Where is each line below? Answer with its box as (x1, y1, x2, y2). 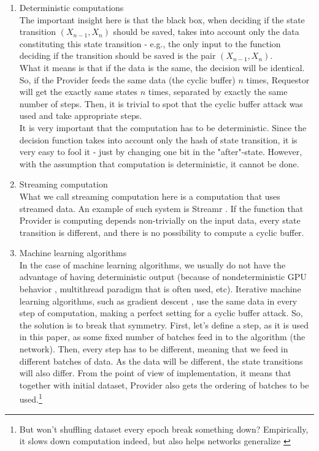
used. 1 (19, 391, 42, 406)
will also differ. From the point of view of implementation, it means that (19, 366, 291, 379)
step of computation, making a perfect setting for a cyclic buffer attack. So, (19, 306, 303, 319)
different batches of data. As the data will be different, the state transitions (19, 354, 303, 367)
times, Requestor (246, 73, 310, 86)
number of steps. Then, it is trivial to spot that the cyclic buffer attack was (19, 97, 303, 110)
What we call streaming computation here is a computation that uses (19, 189, 280, 202)
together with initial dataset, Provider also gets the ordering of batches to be (19, 378, 309, 391)
